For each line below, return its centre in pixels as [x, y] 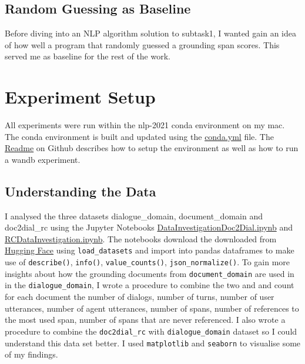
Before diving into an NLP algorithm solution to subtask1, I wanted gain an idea [150, 33]
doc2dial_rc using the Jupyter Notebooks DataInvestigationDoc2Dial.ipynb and [149, 227]
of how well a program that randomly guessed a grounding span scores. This [142, 44]
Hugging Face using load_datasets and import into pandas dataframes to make [150, 250]
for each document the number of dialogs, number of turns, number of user [140, 297]
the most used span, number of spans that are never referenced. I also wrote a [145, 320]
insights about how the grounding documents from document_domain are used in [150, 273]
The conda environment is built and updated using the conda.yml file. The [139, 136]
